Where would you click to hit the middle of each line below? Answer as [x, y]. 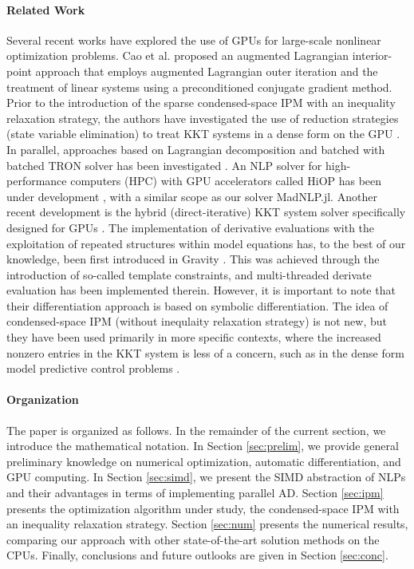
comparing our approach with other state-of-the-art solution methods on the [193, 539]
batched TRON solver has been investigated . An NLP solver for [164, 165]
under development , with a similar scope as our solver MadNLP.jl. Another [192, 196]
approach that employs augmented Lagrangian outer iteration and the [207, 71]
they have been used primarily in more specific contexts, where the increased [194, 337]
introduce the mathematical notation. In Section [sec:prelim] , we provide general [203, 446]
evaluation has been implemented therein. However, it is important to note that [201, 290]
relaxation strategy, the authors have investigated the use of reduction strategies [203, 118]
